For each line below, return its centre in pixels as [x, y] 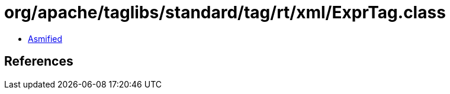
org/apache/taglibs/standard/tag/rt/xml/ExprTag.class [225, 12]
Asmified [45, 38]
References [39, 61]
